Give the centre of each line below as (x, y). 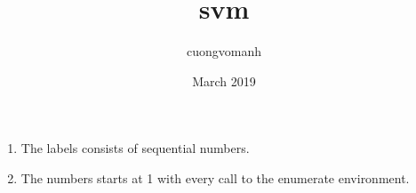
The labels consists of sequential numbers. (135, 148)
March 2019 (224, 80)
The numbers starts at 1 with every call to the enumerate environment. (215, 177)
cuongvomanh (224, 51)
